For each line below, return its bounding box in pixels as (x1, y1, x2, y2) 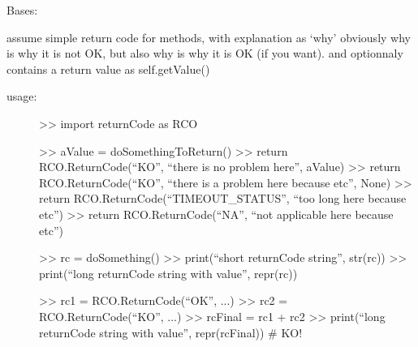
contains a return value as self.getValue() (6, 60, 210, 77)
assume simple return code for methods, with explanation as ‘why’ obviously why (6, 28, 411, 45)
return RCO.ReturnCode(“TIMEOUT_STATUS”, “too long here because (39, 190, 407, 207)
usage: (6, 88, 37, 105)
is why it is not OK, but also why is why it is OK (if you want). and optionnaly (6, 45, 403, 62)
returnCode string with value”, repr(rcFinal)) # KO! (39, 323, 303, 341)
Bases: (6, 2, 38, 18)
